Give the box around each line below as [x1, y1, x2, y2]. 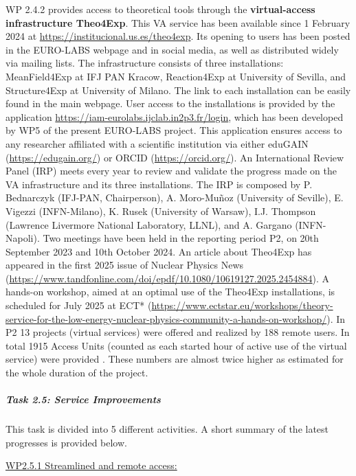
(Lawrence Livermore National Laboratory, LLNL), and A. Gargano [5, 217, 292, 231]
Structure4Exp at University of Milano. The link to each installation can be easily [5, 82, 351, 97]
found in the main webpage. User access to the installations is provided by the [5, 96, 335, 111]
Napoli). [5, 231, 40, 245]
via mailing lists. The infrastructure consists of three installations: [5, 56, 284, 70]
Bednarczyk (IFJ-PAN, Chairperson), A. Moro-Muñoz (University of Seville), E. [5, 190, 344, 205]
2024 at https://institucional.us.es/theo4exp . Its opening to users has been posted [5, 29, 351, 43]
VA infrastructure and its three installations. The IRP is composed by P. [5, 177, 313, 191]
